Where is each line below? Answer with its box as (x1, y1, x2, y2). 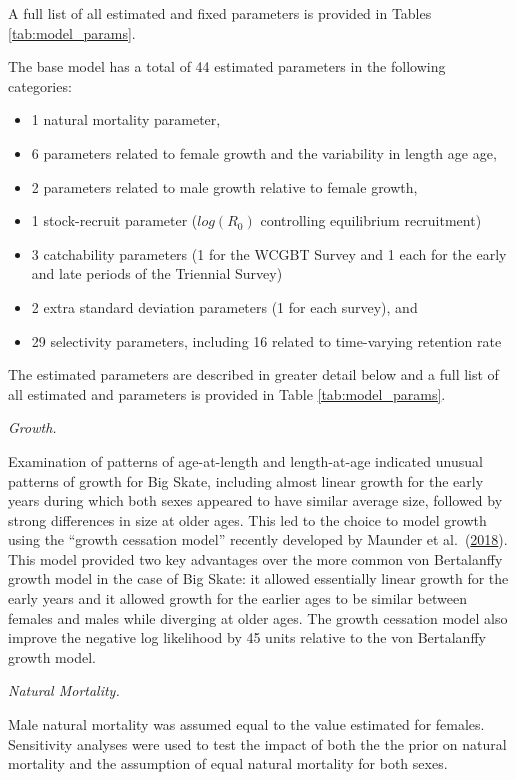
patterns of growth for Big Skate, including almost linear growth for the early (8, 470, 484, 491)
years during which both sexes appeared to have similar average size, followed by (8, 490, 503, 511)
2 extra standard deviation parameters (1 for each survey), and (31, 296, 418, 317)
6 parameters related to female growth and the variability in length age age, (31, 142, 497, 163)
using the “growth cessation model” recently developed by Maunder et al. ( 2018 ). (8, 529, 508, 550)
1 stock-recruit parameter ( (31, 210, 198, 231)
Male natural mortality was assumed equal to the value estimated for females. (8, 714, 485, 735)
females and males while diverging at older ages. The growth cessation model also (8, 607, 508, 628)
